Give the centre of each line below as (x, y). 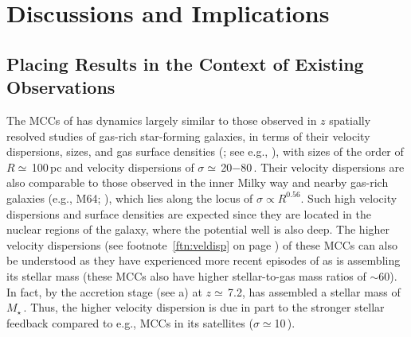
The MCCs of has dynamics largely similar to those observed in (162, 120)
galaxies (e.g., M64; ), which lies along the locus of (130, 198)
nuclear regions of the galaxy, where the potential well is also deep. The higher (198, 229)
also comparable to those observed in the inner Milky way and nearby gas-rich (198, 182)
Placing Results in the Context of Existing (185, 63)
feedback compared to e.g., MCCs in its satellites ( (130, 322)
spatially (350, 120)
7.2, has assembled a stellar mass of (314, 291)
